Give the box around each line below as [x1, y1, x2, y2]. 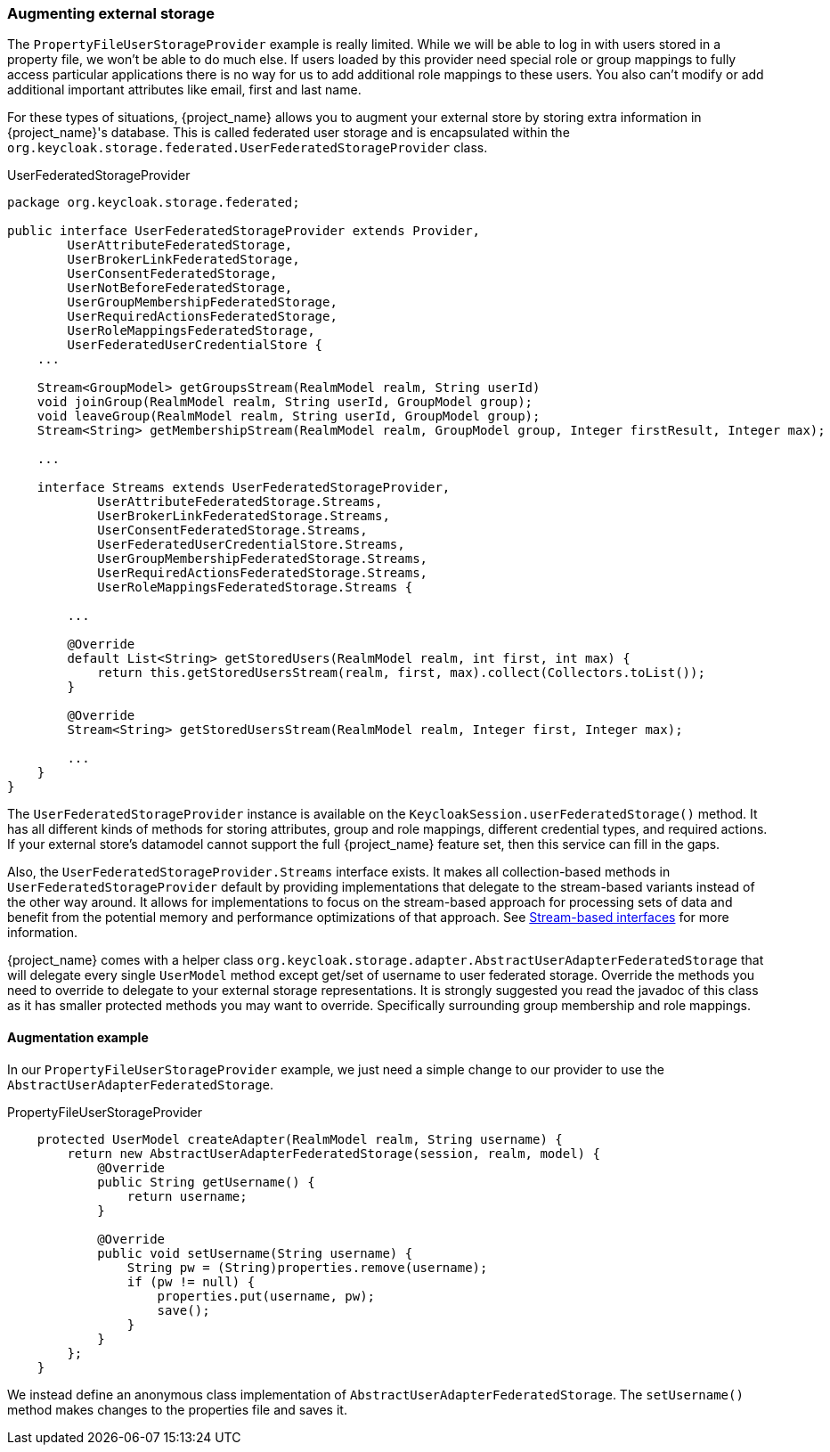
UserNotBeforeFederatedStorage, [67, 281, 293, 296]
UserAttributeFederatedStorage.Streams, [97, 494, 383, 510]
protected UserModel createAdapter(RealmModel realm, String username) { [37, 1131, 563, 1146]
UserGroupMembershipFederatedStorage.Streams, [97, 551, 428, 567]
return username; [126, 1188, 248, 1203]
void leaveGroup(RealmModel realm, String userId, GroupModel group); [37, 409, 541, 424]
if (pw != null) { [126, 1274, 256, 1289]
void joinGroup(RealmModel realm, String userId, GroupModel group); [37, 395, 533, 410]
